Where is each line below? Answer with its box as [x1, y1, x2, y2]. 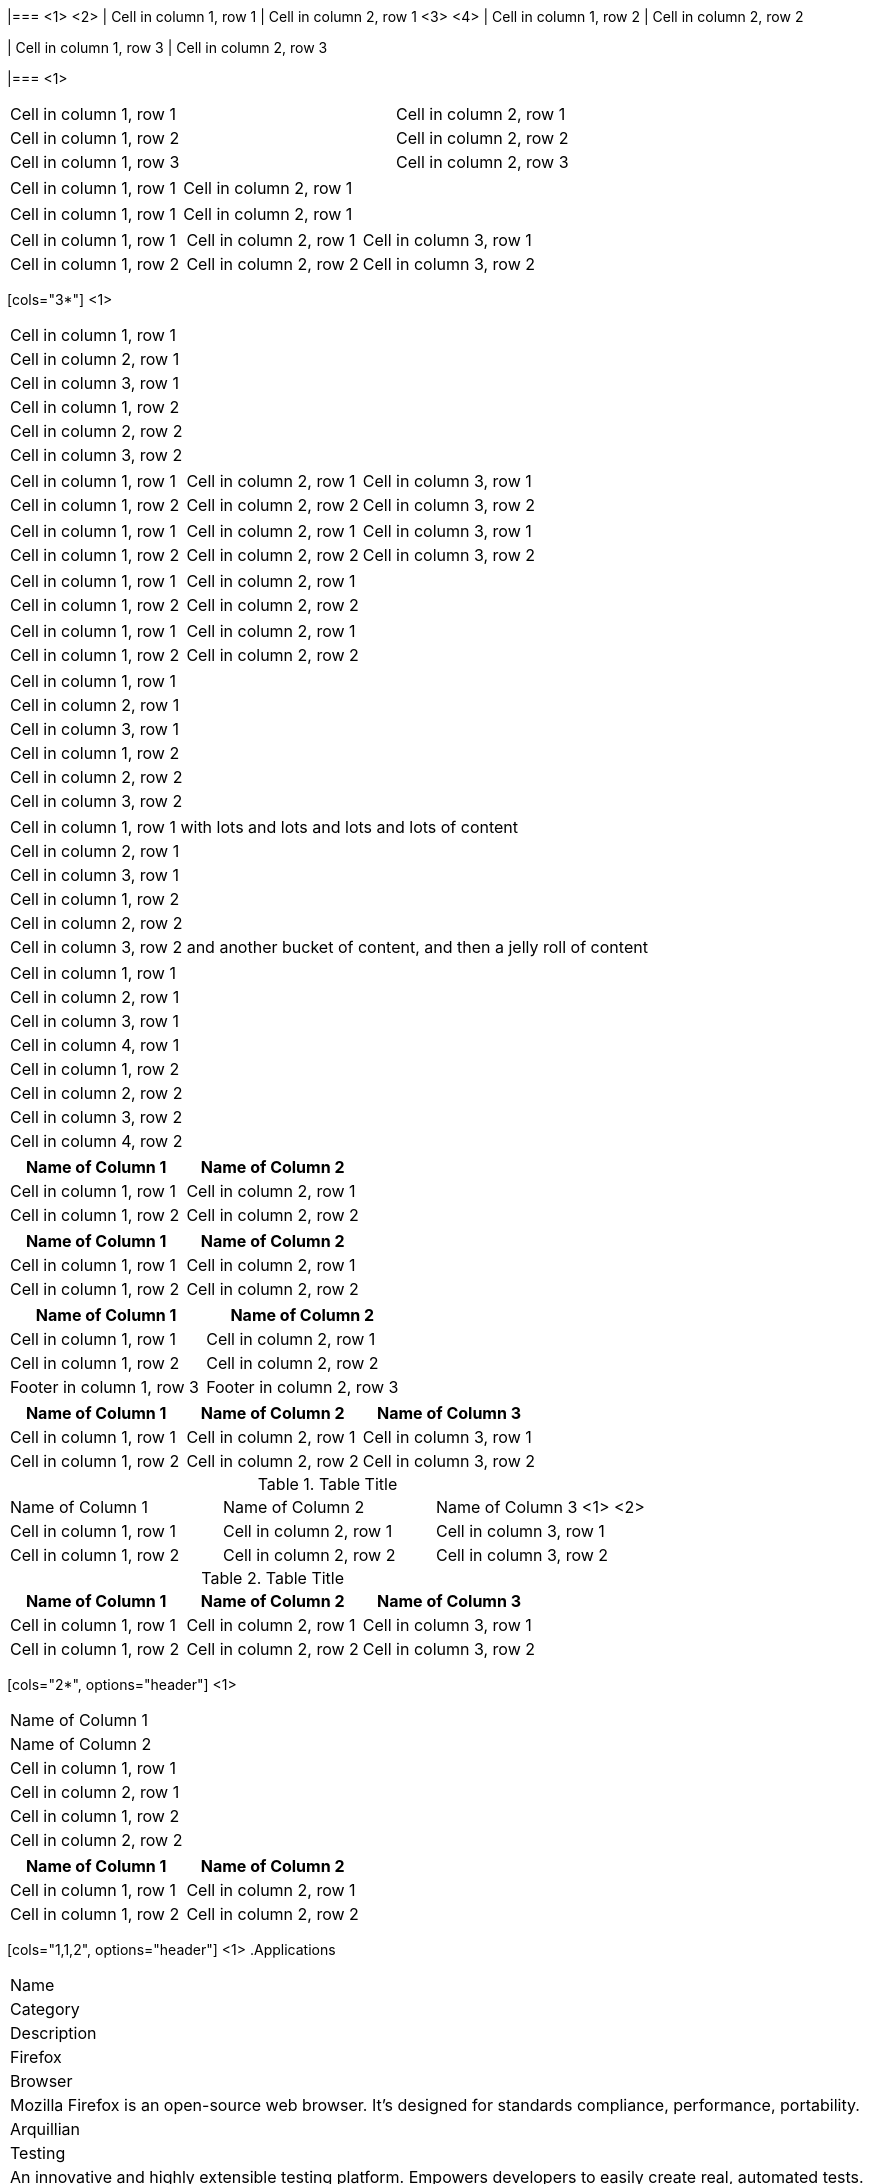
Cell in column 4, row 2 [10, 1131, 183, 1151]
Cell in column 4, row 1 [10, 1035, 180, 1055]
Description [10, 2023, 97, 2043]
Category [10, 1999, 80, 2019]
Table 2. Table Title [201, 1568, 345, 1588]
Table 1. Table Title [257, 1474, 398, 1494]
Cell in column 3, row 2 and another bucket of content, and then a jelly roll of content [10, 937, 648, 957]
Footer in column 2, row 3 [206, 1377, 399, 1397]
